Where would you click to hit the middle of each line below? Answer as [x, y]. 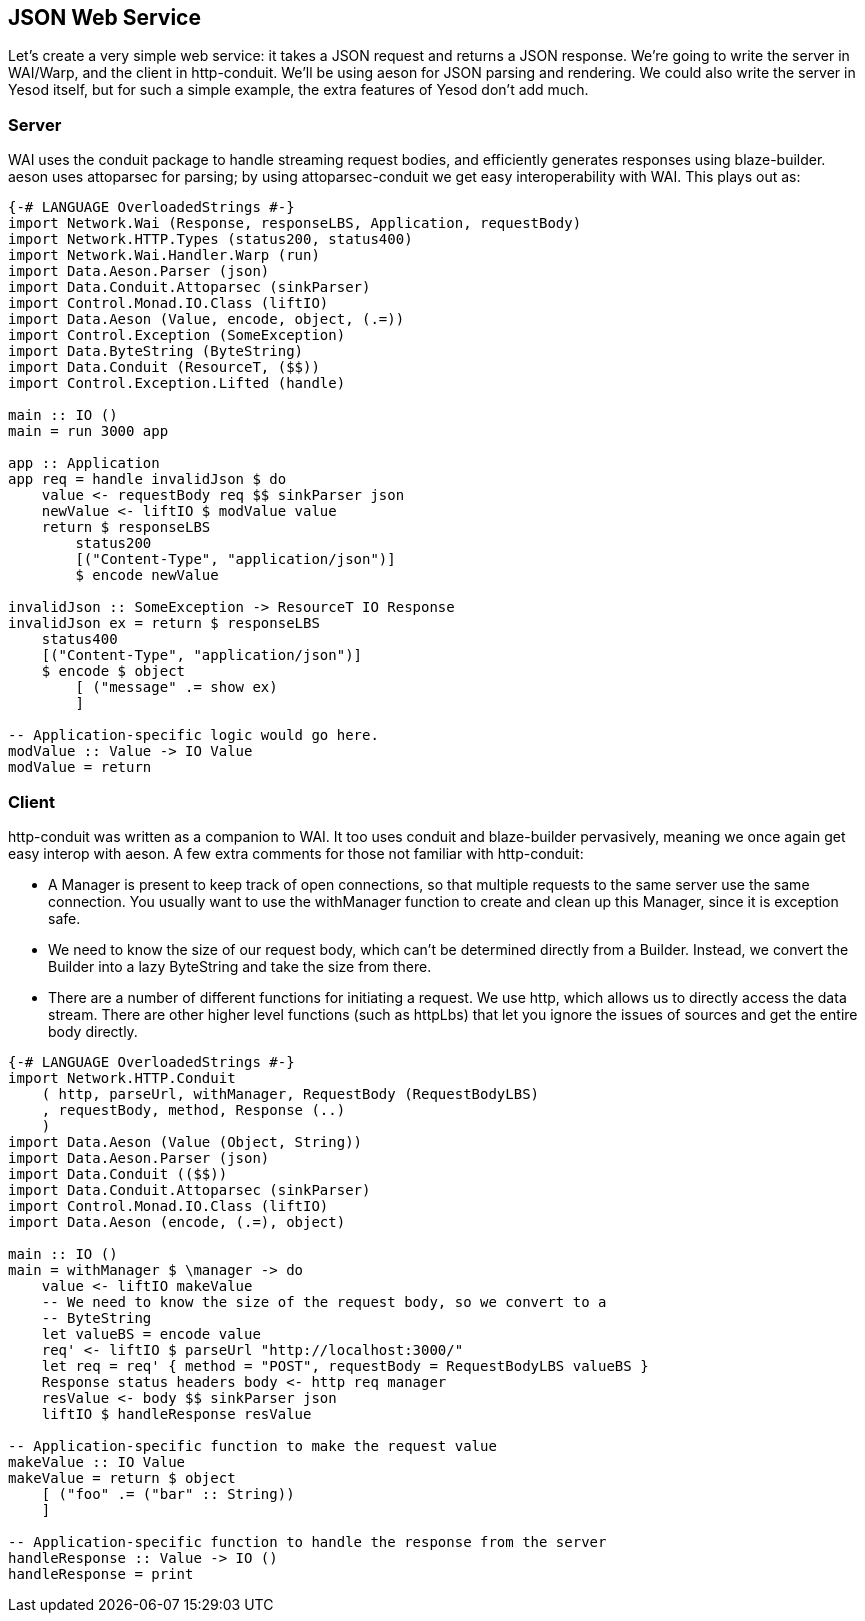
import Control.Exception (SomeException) [177, 335]
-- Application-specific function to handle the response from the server [307, 1541]
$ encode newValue [147, 575]
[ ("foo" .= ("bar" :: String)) [168, 1493]
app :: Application [84, 463]
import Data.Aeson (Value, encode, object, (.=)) [206, 319]
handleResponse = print [101, 1573]
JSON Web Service [104, 17]
